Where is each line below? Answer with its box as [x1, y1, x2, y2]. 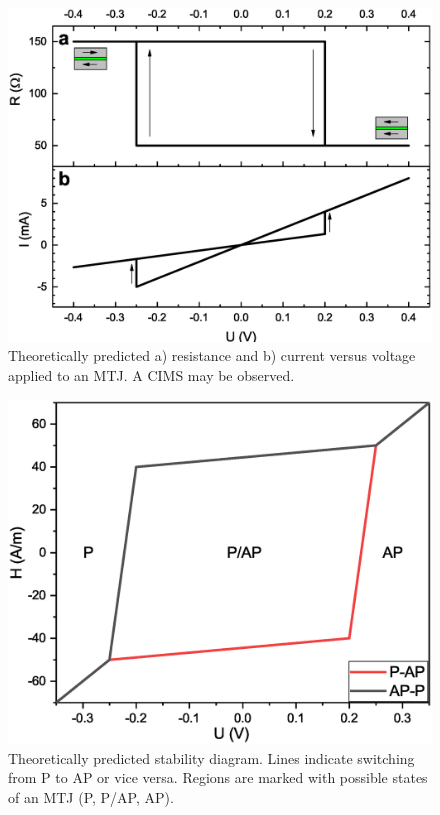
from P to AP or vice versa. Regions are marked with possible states [8, 767, 428, 788]
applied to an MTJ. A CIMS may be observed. [8, 364, 295, 385]
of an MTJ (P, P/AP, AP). [8, 786, 174, 807]
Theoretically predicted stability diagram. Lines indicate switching [8, 747, 415, 768]
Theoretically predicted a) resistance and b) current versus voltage [8, 345, 416, 366]
